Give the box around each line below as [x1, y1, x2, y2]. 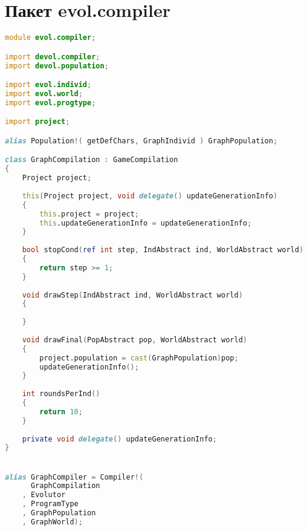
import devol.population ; [5, 61, 109, 70]
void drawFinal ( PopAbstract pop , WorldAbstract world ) [22, 335, 247, 344]
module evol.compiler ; [5, 33, 96, 42]
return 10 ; [39, 407, 83, 416]
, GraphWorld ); [22, 517, 83, 526]
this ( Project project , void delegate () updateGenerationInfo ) [22, 191, 278, 200]
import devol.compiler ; [5, 52, 100, 61]
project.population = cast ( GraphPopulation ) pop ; [39, 353, 239, 362]
